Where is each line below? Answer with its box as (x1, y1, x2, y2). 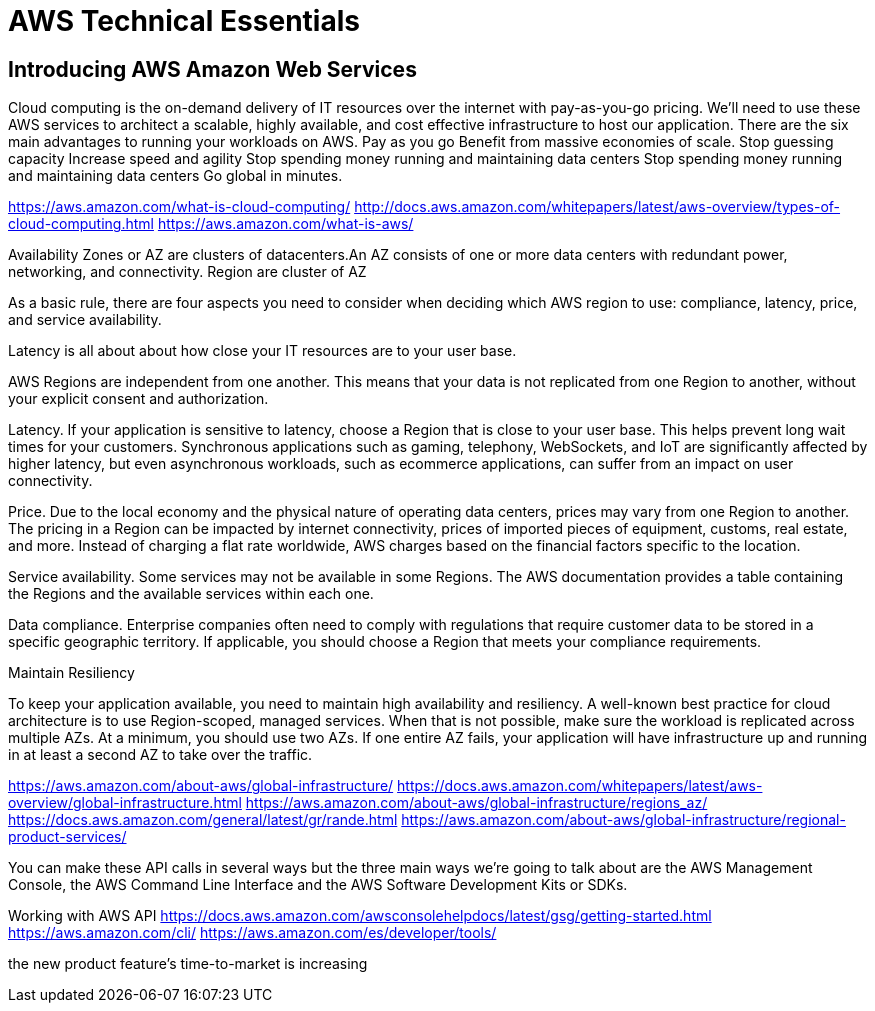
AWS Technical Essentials (8, 4, 360, 38)
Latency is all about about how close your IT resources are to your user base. (8, 342, 517, 360)
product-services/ (8, 828, 127, 846)
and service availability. (8, 311, 162, 329)
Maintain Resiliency (8, 664, 135, 682)
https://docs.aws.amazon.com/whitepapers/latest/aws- (397, 777, 763, 795)
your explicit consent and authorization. (8, 390, 269, 408)
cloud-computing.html (8, 215, 154, 233)
